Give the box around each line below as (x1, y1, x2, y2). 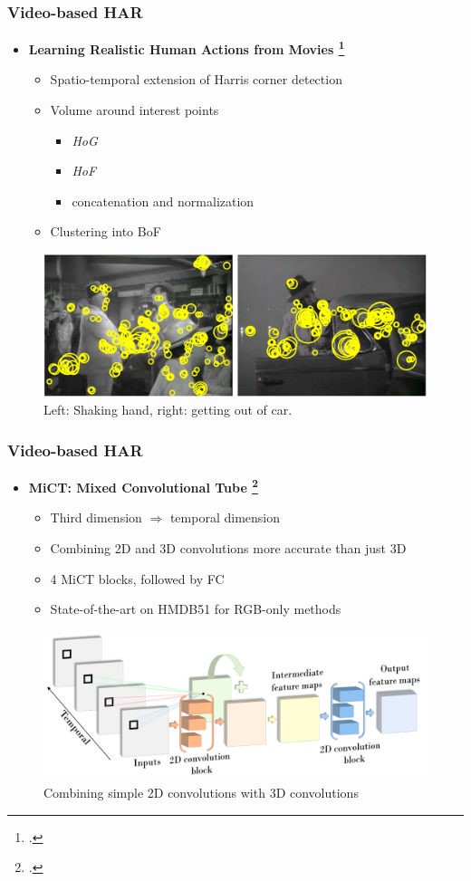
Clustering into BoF (50, 222, 161, 241)
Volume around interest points (50, 101, 219, 120)
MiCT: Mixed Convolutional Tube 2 (28, 475, 258, 496)
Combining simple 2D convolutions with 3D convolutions (43, 783, 359, 802)
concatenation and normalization (72, 191, 255, 210)
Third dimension (50, 508, 142, 527)
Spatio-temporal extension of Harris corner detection (50, 70, 342, 89)
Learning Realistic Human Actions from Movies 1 (28, 37, 345, 58)
